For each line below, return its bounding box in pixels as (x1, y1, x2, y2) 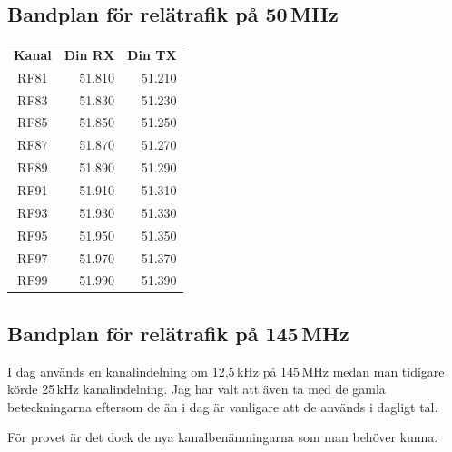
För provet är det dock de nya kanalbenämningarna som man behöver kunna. (7, 427, 438, 447)
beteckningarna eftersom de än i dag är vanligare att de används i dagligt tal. (7, 397, 438, 416)
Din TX (127, 44, 177, 64)
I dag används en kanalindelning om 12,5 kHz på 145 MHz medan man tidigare (7, 361, 445, 380)
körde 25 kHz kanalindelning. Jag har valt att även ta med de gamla (7, 379, 386, 398)
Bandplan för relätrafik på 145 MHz (7, 319, 349, 347)
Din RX (64, 44, 115, 64)
